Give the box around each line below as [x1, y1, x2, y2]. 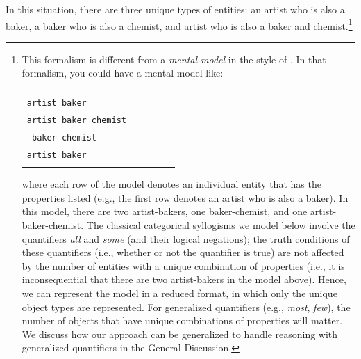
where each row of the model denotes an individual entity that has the [22, 177, 321, 191]
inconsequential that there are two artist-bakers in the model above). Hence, [22, 272, 346, 287]
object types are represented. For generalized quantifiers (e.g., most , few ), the [22, 299, 351, 314]
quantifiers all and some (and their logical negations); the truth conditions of [22, 231, 350, 246]
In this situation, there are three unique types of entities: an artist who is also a [6, 2, 345, 16]
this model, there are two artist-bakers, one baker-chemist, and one [22, 204, 308, 218]
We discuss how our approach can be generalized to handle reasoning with [22, 326, 338, 341]
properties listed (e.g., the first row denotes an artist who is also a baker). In [22, 190, 349, 205]
